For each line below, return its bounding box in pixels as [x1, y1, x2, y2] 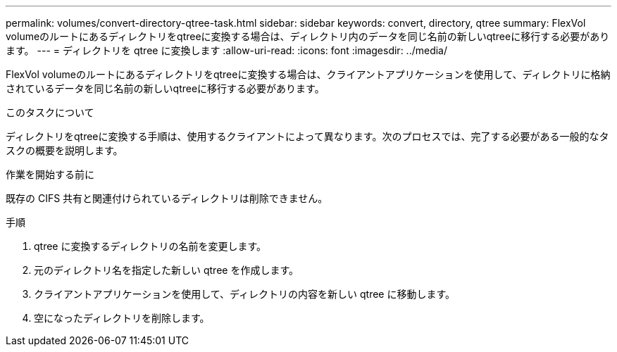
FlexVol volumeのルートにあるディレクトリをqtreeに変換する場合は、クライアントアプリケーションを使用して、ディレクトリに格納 [6, 68, 611, 80]
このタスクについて [6, 106, 94, 118]
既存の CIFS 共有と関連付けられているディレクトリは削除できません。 [6, 192, 328, 204]
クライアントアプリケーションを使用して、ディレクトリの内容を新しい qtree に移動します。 [34, 288, 456, 300]
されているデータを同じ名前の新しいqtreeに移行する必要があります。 [6, 82, 325, 94]
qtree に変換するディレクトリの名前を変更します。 [34, 240, 267, 252]
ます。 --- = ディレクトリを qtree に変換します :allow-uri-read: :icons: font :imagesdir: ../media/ [6, 44, 448, 56]
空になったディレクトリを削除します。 [34, 312, 210, 324]
